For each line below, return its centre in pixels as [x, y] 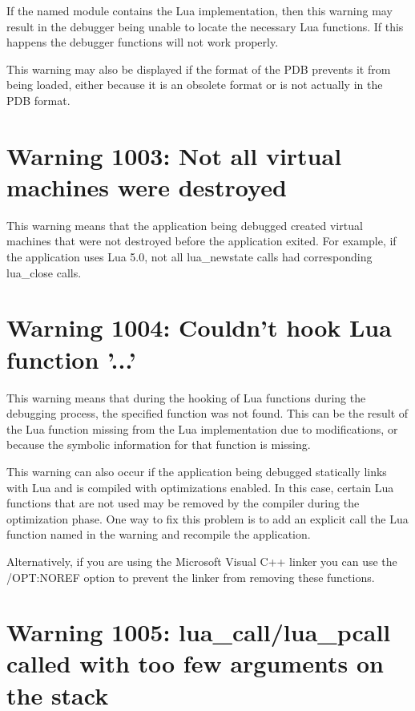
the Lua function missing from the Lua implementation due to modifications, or [202, 428]
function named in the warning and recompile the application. [159, 534]
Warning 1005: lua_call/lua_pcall [199, 632]
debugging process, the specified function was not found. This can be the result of [207, 413]
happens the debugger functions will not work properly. [143, 42]
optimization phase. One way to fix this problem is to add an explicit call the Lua [207, 518]
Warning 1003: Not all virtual [174, 155]
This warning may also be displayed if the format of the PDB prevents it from [199, 69]
